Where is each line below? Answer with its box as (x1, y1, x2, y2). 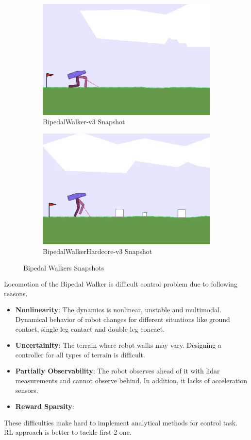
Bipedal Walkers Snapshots (23, 262, 104, 272)
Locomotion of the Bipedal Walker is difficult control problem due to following (4, 279, 237, 289)
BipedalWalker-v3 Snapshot (43, 117, 125, 127)
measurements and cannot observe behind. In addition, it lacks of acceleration (15, 375, 247, 385)
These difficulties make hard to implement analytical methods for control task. (4, 417, 238, 427)
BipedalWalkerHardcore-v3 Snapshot (43, 246, 152, 256)
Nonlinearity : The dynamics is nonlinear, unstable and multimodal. (15, 305, 221, 315)
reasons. (4, 288, 28, 298)
